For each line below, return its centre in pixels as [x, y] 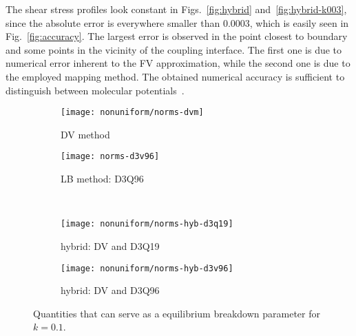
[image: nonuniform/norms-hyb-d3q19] [147, 224]
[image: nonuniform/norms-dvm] [132, 113]
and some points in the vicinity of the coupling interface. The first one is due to [174, 49]
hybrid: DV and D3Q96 [110, 290]
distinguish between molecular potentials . [95, 90]
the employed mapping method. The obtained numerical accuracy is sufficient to [175, 76]
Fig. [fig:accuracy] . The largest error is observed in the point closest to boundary [177, 36]
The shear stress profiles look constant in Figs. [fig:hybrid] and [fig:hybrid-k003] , [176, 9]
